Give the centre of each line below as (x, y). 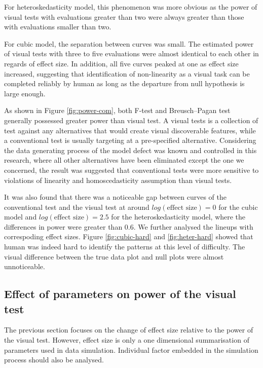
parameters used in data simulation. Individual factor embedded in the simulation (131, 349)
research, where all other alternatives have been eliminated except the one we (124, 160)
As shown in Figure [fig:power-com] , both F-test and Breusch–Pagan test (117, 110)
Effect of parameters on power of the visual (120, 294)
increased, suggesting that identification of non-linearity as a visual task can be (127, 73)
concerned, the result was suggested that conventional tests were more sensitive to (131, 170)
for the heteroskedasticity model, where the (178, 217)
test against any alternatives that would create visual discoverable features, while (130, 130)
